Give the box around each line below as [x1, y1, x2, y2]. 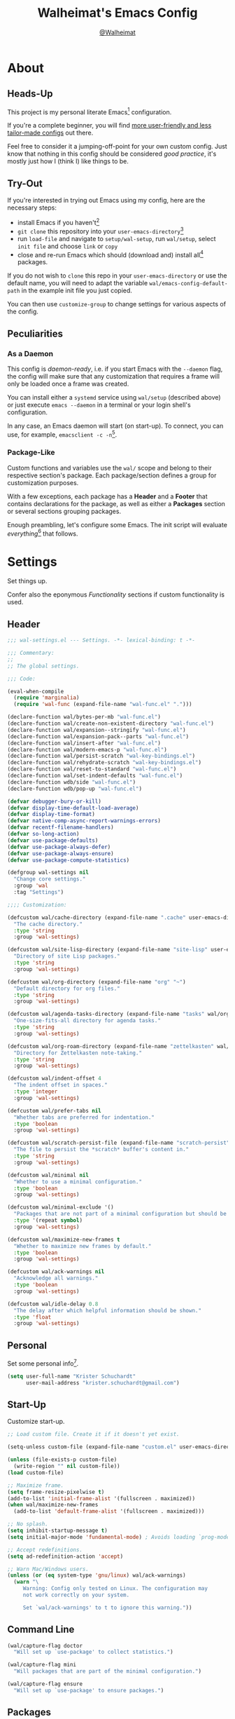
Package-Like [7, 447, 55, 457]
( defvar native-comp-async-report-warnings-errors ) [7, 817, 161, 824]
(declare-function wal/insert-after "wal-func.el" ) [7, 740, 161, 747]
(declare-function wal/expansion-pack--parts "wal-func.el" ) [7, 733, 190, 740]
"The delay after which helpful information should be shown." [13, 1307, 201, 1314]
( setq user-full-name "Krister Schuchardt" [7, 1373, 136, 1380]
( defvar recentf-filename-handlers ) [7, 824, 114, 831]
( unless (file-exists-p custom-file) [7, 1456, 117, 1463]
